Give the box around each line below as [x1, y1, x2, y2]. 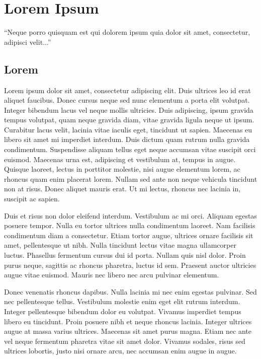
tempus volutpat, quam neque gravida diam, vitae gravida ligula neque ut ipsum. [4, 114, 254, 125]
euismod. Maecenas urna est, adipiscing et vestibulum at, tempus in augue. [4, 154, 236, 164]
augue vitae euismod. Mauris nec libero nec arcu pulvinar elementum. [4, 269, 219, 280]
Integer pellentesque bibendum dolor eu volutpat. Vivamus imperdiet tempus [4, 306, 241, 316]
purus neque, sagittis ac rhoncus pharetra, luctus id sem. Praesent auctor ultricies [4, 259, 256, 270]
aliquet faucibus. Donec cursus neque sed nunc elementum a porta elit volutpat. [4, 95, 250, 105]
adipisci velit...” [4, 36, 51, 47]
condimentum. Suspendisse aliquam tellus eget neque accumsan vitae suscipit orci [4, 144, 256, 155]
